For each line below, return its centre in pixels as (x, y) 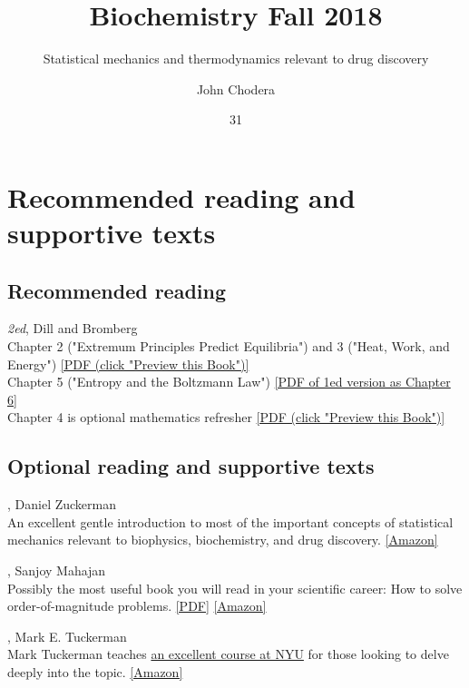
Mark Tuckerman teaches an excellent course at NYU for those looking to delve (228, 654)
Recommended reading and (181, 197)
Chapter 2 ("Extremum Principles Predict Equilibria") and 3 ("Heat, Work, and (229, 346)
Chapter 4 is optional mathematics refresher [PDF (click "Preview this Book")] (226, 417)
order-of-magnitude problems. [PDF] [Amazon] (137, 606)
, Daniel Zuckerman (62, 504)
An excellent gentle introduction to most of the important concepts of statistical (230, 521)
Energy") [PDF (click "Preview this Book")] (128, 364)
